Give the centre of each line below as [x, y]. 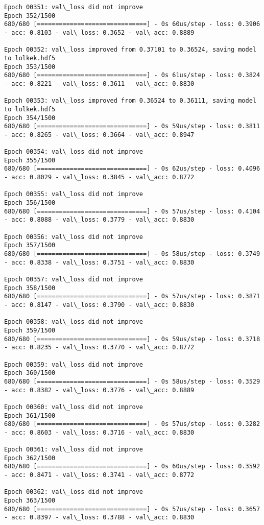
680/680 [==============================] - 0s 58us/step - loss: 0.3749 [132, 254]
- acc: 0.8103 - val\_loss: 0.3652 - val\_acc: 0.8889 [99, 32]
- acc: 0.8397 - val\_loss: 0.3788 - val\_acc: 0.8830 [99, 518]
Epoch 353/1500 [30, 67]
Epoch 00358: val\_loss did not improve [74, 322]
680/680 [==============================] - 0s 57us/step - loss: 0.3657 [132, 509]
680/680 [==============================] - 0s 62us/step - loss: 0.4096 [132, 169]
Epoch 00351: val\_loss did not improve [74, 7]
